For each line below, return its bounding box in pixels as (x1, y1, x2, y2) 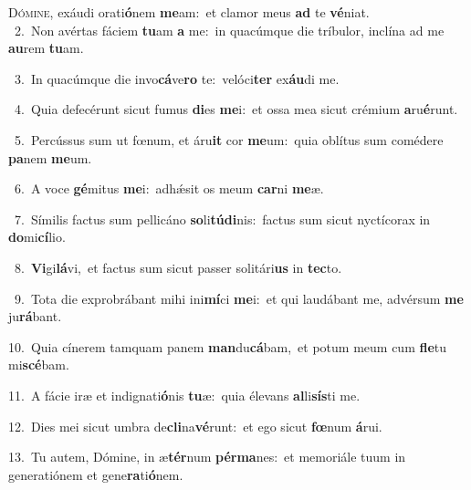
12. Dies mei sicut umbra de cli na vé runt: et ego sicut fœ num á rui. (8, 416, 382, 435)
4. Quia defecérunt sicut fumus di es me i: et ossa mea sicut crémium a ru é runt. (14, 99, 458, 119)
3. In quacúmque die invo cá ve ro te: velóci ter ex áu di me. (14, 68, 340, 88)
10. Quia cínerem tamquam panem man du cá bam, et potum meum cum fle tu (8, 337, 447, 356)
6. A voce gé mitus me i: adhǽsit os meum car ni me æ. (14, 179, 324, 198)
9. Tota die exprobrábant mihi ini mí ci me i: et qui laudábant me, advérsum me (14, 288, 464, 308)
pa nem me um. (8, 148, 92, 167)
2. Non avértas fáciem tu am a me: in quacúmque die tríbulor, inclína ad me (14, 20, 445, 39)
